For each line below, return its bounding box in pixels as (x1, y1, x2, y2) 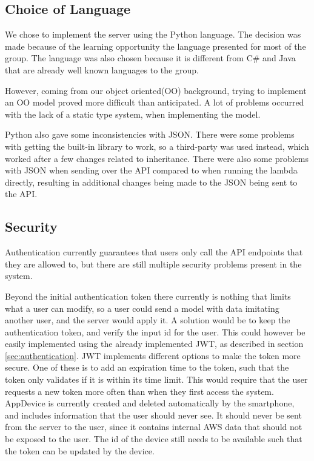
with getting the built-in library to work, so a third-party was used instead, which (5, 140, 309, 152)
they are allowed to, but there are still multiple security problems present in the (5, 257, 302, 270)
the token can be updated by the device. (5, 444, 155, 457)
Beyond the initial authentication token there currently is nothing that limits (5, 289, 291, 302)
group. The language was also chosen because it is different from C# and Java (5, 52, 296, 64)
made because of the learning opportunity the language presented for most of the (5, 39, 306, 52)
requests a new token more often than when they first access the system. (5, 385, 274, 397)
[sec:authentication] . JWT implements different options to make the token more (5, 349, 301, 362)
